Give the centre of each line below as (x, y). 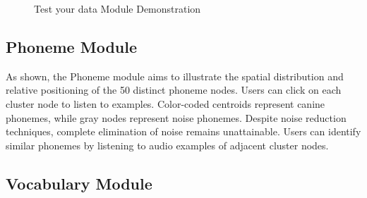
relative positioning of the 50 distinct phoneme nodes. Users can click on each (174, 90)
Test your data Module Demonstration (118, 8)
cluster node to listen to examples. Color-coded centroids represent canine (166, 103)
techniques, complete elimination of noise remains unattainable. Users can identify (183, 131)
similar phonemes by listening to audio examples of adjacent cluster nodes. (167, 145)
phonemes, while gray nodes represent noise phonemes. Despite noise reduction (176, 117)
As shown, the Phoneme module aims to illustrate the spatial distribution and (175, 76)
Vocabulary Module (79, 183)
